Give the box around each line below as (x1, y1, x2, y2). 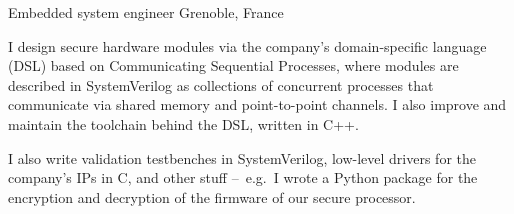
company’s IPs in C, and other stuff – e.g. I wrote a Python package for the (8, 167, 478, 188)
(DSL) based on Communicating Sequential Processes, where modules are (8, 55, 459, 76)
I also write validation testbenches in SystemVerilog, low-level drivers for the (8, 147, 477, 168)
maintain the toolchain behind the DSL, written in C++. (8, 113, 359, 134)
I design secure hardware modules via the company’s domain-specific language (8, 35, 487, 56)
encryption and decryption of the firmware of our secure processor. (8, 186, 416, 207)
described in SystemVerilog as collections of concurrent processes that (8, 74, 434, 95)
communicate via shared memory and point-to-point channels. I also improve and (8, 94, 507, 115)
